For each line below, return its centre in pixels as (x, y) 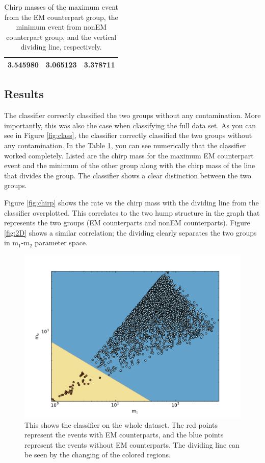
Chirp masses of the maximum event (61, 7)
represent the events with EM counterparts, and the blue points (124, 435)
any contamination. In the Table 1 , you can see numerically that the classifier (125, 145)
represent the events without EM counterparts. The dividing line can (132, 444)
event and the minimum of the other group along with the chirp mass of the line (130, 165)
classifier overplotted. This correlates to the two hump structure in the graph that (132, 212)
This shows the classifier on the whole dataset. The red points (121, 424)
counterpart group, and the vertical (61, 37)
